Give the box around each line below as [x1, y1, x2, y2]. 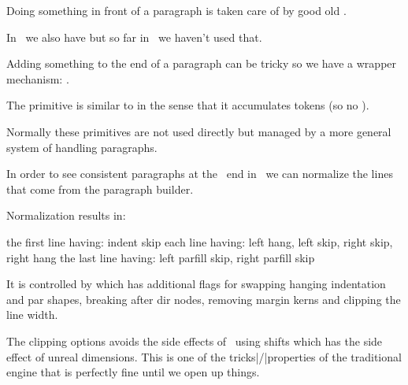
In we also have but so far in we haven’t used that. [6, 28, 262, 45]
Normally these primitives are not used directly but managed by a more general [6, 123, 391, 139]
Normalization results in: [6, 207, 126, 224]
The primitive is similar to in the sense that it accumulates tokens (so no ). [6, 97, 369, 113]
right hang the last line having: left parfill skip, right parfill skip [6, 249, 315, 265]
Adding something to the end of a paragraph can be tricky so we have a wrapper [6, 55, 397, 72]
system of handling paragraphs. [6, 139, 158, 155]
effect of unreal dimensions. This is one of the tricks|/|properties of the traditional [6, 348, 402, 365]
